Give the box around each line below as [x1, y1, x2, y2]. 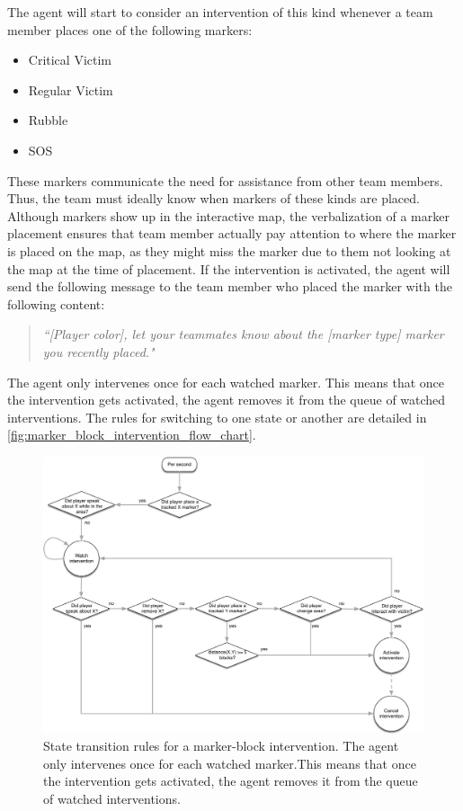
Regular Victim [28, 80, 113, 99]
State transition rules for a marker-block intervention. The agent [43, 736, 399, 755]
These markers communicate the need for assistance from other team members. [7, 171, 443, 190]
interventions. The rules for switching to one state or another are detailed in [7, 407, 427, 426]
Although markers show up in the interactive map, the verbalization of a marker [7, 206, 450, 225]
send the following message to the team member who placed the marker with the [7, 277, 452, 296]
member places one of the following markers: [7, 20, 253, 39]
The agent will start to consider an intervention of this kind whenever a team [7, 3, 433, 21]
